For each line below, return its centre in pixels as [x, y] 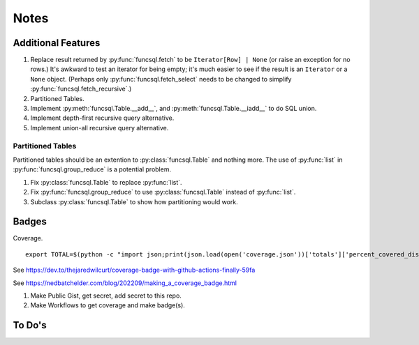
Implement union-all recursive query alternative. [100, 128]
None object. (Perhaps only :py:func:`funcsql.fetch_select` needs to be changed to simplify [161, 79]
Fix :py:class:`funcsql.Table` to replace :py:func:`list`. [106, 182]
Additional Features [57, 43]
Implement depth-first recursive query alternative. [102, 118]
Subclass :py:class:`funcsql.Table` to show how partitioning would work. [134, 201]
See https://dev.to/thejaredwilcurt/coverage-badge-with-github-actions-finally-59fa [134, 270]
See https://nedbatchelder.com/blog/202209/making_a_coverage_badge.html [125, 283]
